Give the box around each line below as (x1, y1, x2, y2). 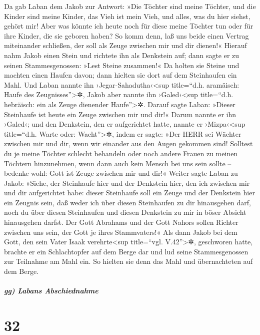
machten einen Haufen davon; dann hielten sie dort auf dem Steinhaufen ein (4, 70, 237, 80)
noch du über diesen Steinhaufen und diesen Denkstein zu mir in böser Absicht (4, 207, 246, 217)
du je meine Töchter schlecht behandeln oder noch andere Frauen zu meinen (4, 148, 238, 158)
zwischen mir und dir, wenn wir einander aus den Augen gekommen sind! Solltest (4, 138, 253, 149)
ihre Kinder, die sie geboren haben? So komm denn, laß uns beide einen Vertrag (4, 30, 249, 41)
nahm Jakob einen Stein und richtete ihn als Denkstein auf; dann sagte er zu (4, 50, 239, 60)
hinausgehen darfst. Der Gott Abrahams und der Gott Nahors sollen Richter (4, 217, 238, 227)
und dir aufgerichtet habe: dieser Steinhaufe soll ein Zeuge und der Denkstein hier (4, 187, 255, 198)
